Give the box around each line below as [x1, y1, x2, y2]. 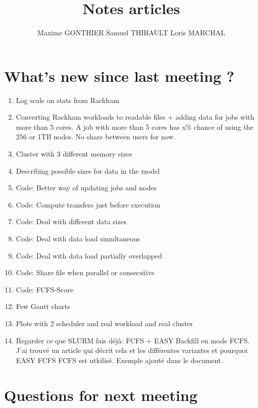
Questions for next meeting [4, 384, 198, 405]
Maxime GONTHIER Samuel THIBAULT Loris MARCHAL [37, 27, 225, 38]
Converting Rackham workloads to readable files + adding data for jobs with [16, 112, 254, 122]
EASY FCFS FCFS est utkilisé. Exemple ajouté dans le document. [16, 354, 223, 365]
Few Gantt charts [16, 301, 70, 312]
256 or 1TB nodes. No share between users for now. [16, 131, 176, 142]
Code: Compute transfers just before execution [16, 199, 161, 210]
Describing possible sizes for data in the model [16, 165, 160, 176]
